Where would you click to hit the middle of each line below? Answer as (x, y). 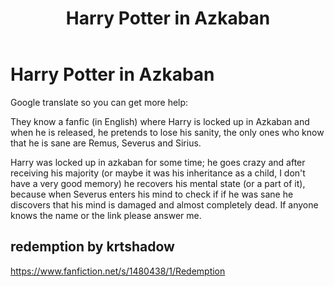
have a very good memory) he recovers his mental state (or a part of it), (158, 183)
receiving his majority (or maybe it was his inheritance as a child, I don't (158, 173)
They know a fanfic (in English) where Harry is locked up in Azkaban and (160, 121)
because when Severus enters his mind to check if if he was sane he (152, 194)
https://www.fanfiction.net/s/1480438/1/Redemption (118, 271)
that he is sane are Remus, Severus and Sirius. (106, 143)
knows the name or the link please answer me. (106, 215)
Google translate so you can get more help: (99, 102)
